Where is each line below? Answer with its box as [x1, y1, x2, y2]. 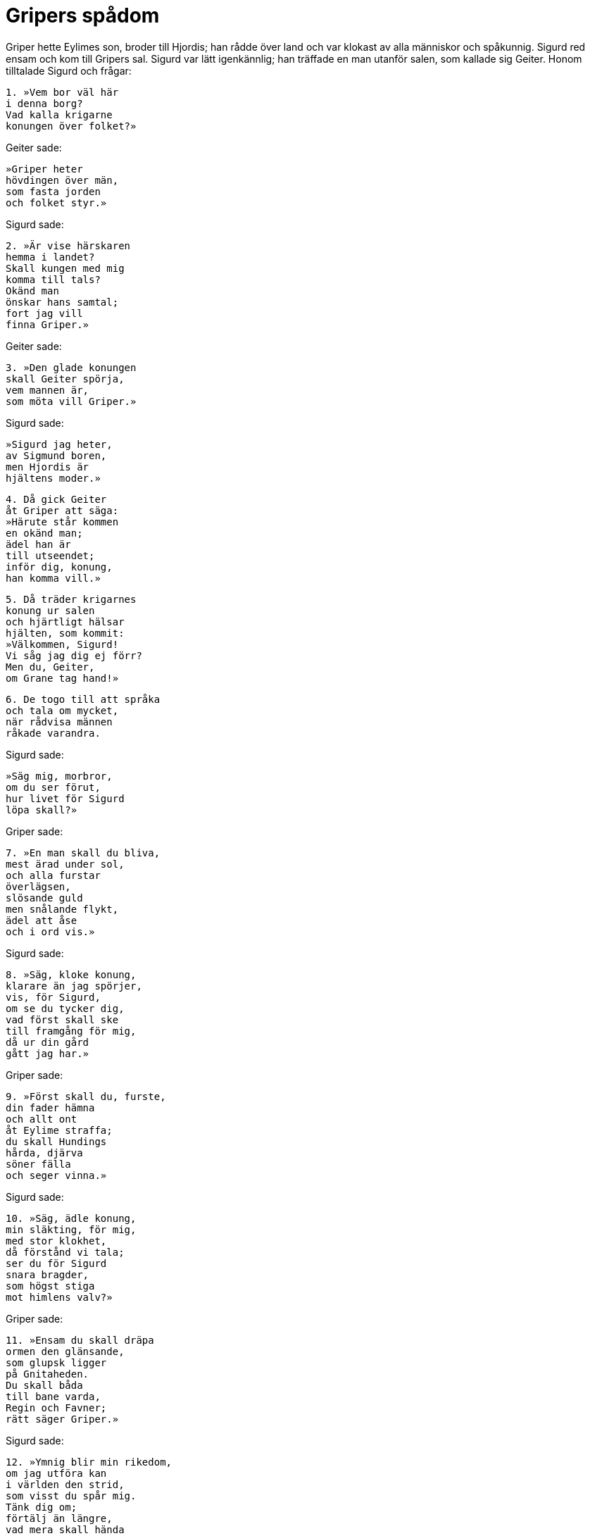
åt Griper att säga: [6, 504, 119, 516]
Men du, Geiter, [6, 661, 95, 673]
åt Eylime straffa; [6, 1124, 113, 1136]
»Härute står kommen [6, 516, 119, 527]
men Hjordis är [6, 461, 89, 473]
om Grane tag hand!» [6, 672, 119, 684]
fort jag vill [6, 307, 83, 319]
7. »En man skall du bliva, [6, 847, 161, 858]
